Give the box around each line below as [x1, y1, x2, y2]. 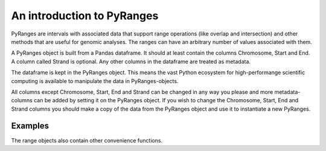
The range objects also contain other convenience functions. [11, 137, 163, 144]
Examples [11, 121, 50, 131]
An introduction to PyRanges [11, 9, 159, 22]
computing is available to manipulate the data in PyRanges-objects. [11, 77, 179, 84]
